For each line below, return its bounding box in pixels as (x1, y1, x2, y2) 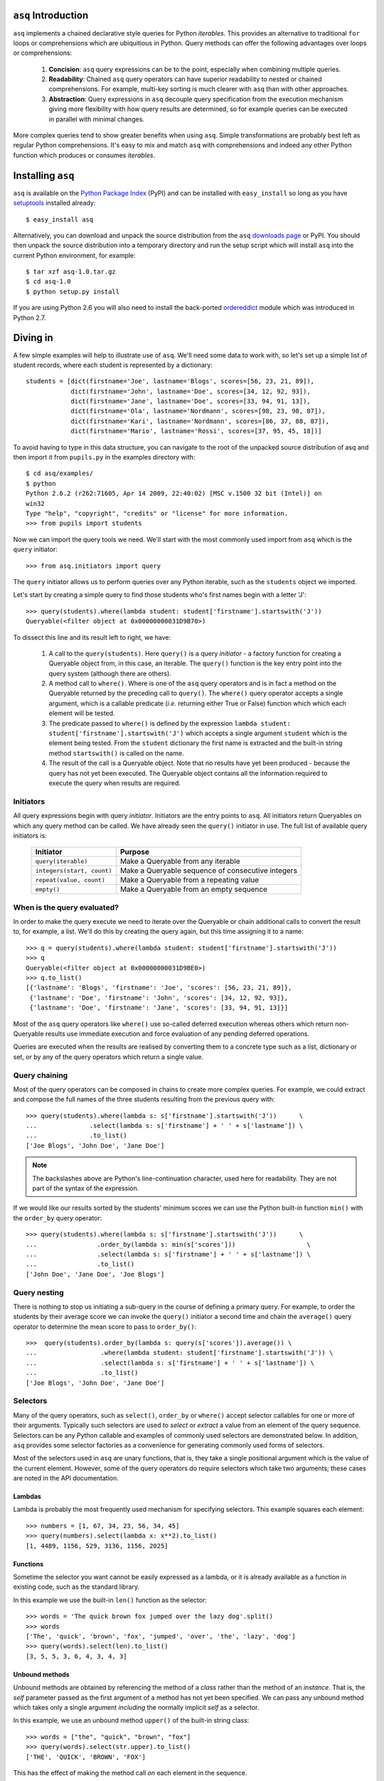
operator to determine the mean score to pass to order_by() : (13, 1322, 197, 1331)
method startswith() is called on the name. (48, 749, 184, 757)
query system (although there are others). (48, 669, 172, 677)
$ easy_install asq (26, 215, 94, 224)
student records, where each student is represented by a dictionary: (13, 360, 213, 369)
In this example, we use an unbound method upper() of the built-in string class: (13, 1716, 250, 1725)
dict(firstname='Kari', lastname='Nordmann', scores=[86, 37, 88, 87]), (70, 417, 330, 425)
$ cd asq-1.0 (26, 278, 71, 286)
